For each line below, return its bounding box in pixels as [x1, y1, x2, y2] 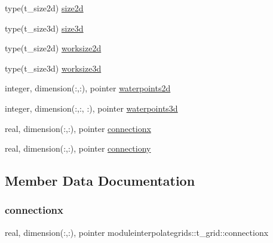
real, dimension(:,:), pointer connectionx [5, 122, 151, 134]
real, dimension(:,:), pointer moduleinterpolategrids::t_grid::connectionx [5, 226, 269, 238]
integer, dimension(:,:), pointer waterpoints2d [5, 82, 171, 94]
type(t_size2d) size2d [5, 2, 84, 14]
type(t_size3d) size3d [5, 21, 84, 34]
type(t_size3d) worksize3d [5, 61, 102, 74]
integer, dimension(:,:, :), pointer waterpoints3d [5, 101, 178, 114]
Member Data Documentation [5, 171, 195, 190]
